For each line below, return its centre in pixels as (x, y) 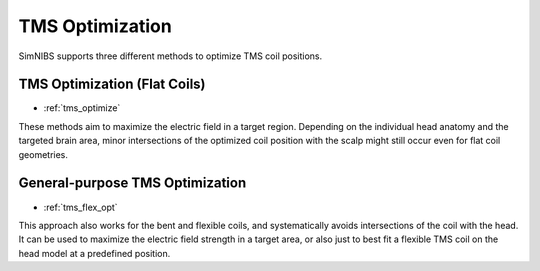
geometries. (43, 154)
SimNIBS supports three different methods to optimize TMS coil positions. (170, 56)
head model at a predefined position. (94, 253)
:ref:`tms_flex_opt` (81, 207)
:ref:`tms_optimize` (82, 108)
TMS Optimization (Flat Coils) (112, 84)
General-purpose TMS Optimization (132, 183)
